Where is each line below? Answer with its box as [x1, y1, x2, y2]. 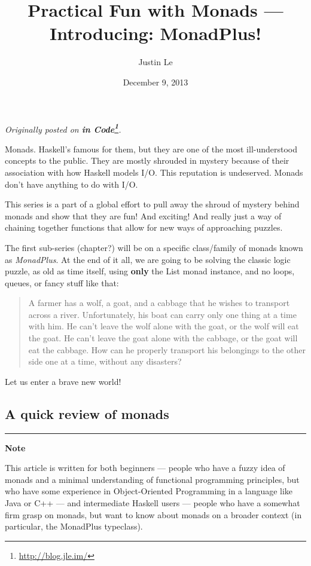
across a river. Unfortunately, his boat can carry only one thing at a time [28, 308, 297, 320]
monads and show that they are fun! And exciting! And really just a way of [5, 209, 282, 222]
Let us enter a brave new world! [5, 375, 121, 387]
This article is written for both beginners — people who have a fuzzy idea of [5, 461, 285, 474]
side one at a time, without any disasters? [28, 355, 182, 368]
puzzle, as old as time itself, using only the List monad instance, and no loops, [5, 265, 295, 277]
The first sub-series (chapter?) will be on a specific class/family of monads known [5, 241, 303, 253]
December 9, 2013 [123, 75, 188, 88]
